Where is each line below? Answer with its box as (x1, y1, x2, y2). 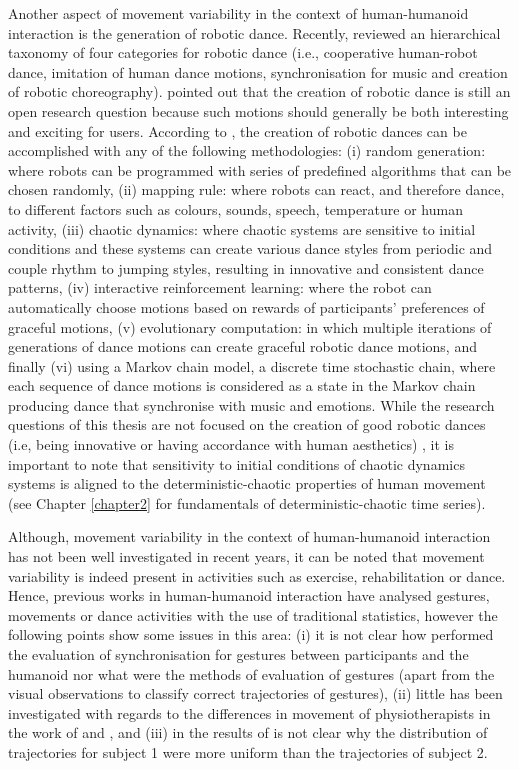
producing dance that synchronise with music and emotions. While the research (8, 394, 495, 415)
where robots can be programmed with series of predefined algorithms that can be (8, 159, 512, 180)
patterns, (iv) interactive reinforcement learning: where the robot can (8, 277, 432, 298)
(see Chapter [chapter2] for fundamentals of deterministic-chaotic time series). (8, 492, 486, 513)
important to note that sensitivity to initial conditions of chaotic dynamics (8, 453, 465, 474)
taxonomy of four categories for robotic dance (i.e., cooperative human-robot (8, 42, 478, 63)
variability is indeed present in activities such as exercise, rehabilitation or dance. (8, 565, 506, 586)
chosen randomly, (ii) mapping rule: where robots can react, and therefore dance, (8, 179, 505, 200)
